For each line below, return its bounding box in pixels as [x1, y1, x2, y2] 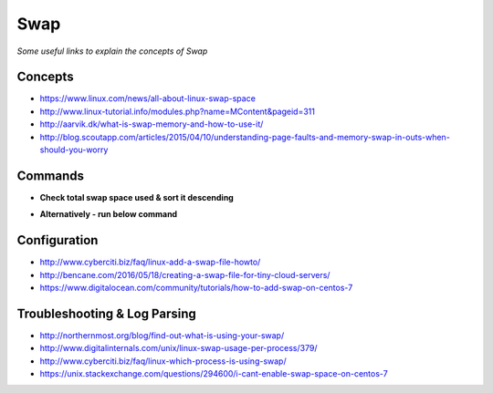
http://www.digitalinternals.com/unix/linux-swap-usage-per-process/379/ [39, 343, 318, 354]
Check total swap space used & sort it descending [39, 191, 235, 202]
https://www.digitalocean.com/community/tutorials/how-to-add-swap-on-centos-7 [39, 283, 353, 293]
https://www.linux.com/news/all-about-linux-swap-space [39, 93, 256, 104]
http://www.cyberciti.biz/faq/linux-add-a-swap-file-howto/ [39, 256, 261, 268]
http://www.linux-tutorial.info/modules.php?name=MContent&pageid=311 [39, 106, 315, 117]
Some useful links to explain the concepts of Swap [16, 46, 208, 57]
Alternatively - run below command [39, 209, 178, 220]
